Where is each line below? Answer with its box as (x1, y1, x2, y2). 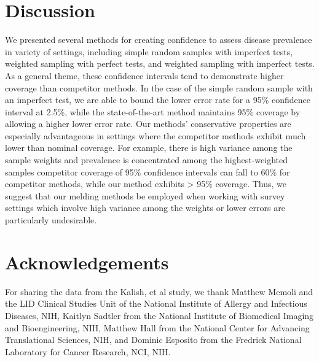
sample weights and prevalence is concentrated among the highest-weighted (5, 153, 288, 166)
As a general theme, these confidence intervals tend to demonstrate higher (5, 69, 284, 82)
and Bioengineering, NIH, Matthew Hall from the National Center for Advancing (5, 321, 310, 334)
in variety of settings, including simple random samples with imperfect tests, (5, 45, 293, 58)
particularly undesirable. (5, 214, 97, 226)
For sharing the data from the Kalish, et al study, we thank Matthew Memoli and (5, 285, 313, 298)
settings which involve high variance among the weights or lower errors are (5, 201, 285, 214)
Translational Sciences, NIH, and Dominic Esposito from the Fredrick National (5, 333, 302, 346)
